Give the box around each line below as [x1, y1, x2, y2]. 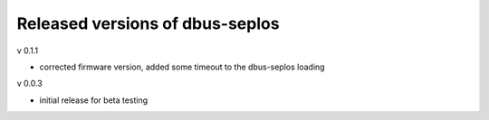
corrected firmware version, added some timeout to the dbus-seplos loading [39, 61, 325, 72]
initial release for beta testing [39, 95, 149, 106]
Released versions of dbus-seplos [16, 14, 280, 33]
